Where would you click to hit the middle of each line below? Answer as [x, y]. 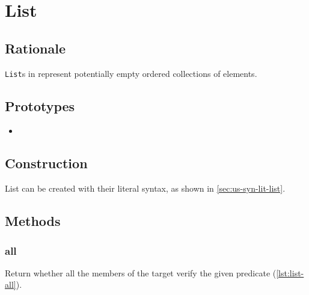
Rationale [35, 48]
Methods [33, 221]
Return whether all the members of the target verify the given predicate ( [141, 272]
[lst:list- [290, 272]
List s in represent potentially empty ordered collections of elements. [131, 73]
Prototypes [40, 105]
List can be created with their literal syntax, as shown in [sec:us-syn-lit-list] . [145, 188]
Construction [46, 163]
